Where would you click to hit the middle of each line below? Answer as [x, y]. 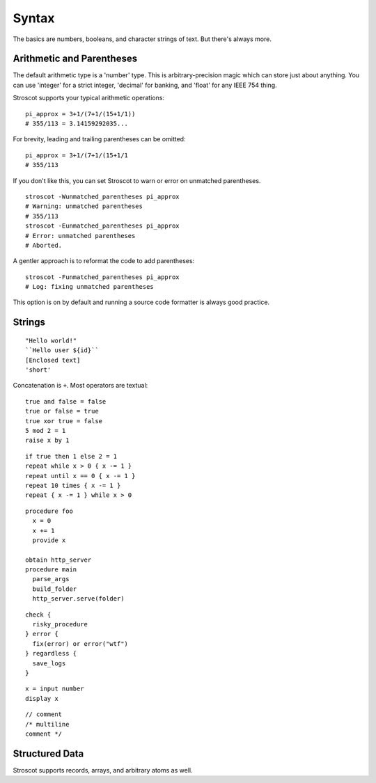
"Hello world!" [51, 340]
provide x [49, 540]
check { [38, 615]
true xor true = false [64, 421]
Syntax [34, 18]
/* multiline [47, 724]
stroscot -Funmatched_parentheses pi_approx [103, 277]
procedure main [51, 570]
